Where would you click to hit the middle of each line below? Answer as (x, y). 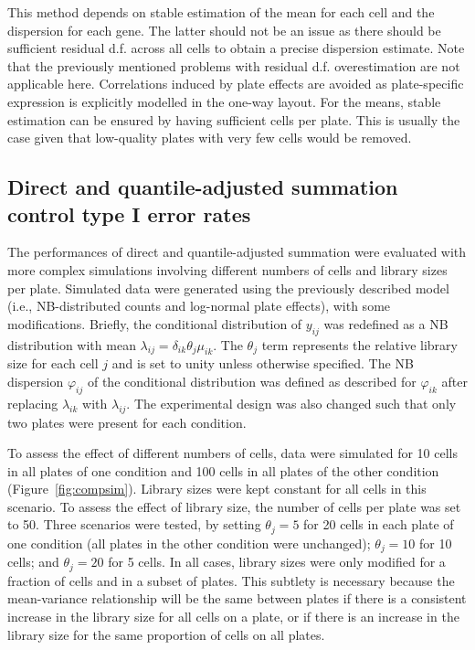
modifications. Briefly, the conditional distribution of (155, 323)
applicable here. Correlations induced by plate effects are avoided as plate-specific (236, 84)
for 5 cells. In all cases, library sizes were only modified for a (277, 562)
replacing (33, 403)
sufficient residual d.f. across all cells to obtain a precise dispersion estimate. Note (236, 48)
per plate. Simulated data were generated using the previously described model (228, 288)
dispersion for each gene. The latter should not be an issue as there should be (224, 30)
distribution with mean (72, 344)
